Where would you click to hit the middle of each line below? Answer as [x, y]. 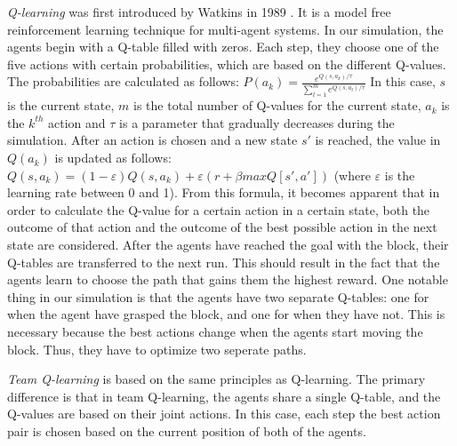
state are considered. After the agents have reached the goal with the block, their [228, 245]
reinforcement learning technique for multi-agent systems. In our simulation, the [225, 29]
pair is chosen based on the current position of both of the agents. [187, 430]
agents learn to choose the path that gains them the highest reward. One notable [228, 279]
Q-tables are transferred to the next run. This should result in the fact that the [224, 262]
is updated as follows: [113, 158]
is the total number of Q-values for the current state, [277, 105]
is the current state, [61, 105]
